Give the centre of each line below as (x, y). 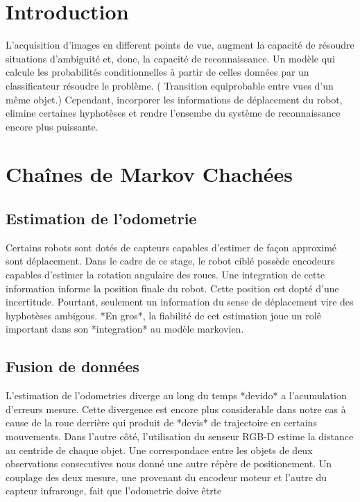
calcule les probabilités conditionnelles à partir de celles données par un (157, 72)
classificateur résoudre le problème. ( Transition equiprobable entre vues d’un (170, 85)
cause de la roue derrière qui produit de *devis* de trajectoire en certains (161, 422)
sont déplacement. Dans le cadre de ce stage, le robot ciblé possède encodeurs (170, 261)
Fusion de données (72, 366)
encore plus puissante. (52, 126)
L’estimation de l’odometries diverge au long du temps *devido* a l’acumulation (176, 395)
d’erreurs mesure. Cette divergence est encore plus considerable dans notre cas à (176, 409)
